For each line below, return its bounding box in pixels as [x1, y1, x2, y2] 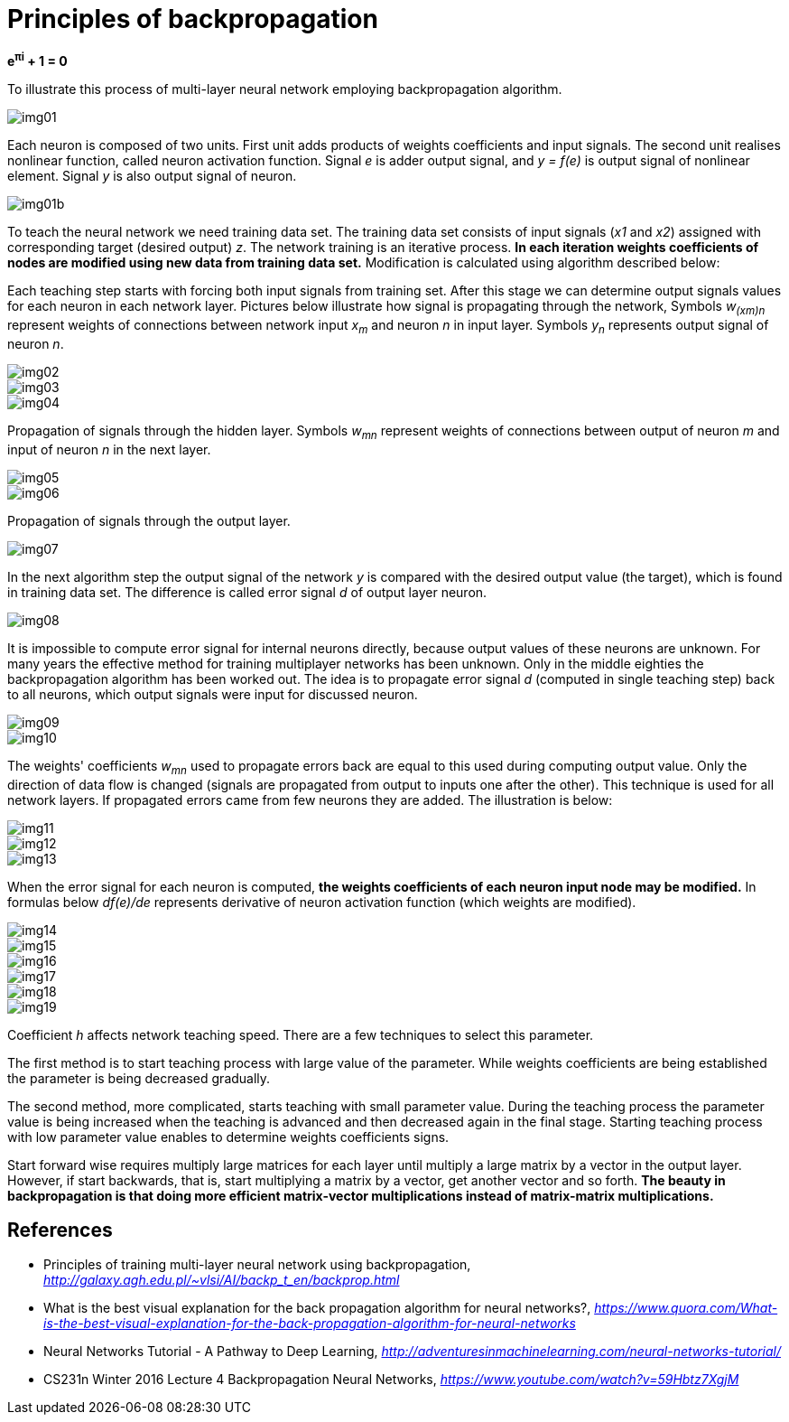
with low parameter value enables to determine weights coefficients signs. [7, 1128, 450, 1145]
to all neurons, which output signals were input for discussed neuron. [7, 686, 418, 702]
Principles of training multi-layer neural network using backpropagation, [43, 1257, 471, 1273]
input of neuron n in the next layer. [7, 441, 211, 457]
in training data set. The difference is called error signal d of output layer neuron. [7, 584, 487, 600]
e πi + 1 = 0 [7, 51, 68, 70]
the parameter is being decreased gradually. [7, 1070, 271, 1086]
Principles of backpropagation [7, 4, 378, 34]
